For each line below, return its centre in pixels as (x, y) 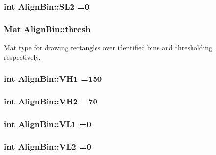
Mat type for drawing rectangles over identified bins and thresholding (108, 47)
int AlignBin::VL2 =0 (48, 146)
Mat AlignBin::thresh (47, 29)
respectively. (22, 57)
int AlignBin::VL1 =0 (48, 123)
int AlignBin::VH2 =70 (51, 101)
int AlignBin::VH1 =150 (53, 79)
